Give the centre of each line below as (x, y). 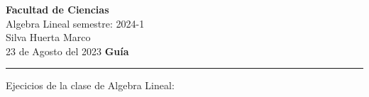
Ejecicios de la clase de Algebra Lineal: (90, 85)
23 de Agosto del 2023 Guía (67, 51)
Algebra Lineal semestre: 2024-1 (75, 23)
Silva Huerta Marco (48, 37)
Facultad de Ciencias (57, 9)
